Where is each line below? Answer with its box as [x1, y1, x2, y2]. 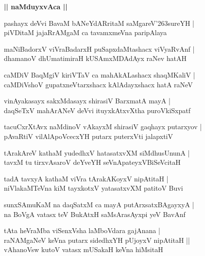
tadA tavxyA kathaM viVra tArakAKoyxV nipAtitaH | [4, 173, 169, 183]
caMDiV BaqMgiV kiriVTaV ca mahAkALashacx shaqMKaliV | [4, 69, 195, 79]
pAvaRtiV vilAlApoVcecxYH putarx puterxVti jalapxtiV [4, 131, 173, 141]
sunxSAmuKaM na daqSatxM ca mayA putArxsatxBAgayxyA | [4, 199, 194, 209]
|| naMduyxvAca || [4, 1, 68, 11]
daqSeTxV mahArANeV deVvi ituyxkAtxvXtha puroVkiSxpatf [4, 105, 191, 115]
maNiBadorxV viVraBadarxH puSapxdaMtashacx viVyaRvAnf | [4, 43, 195, 54]
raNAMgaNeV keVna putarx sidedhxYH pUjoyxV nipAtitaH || [4, 235, 190, 245]
